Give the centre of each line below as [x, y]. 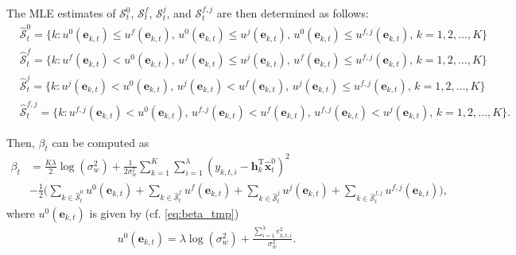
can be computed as [101, 142]
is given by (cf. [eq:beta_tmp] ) [164, 212]
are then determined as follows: [293, 13]
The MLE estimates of [61, 13]
